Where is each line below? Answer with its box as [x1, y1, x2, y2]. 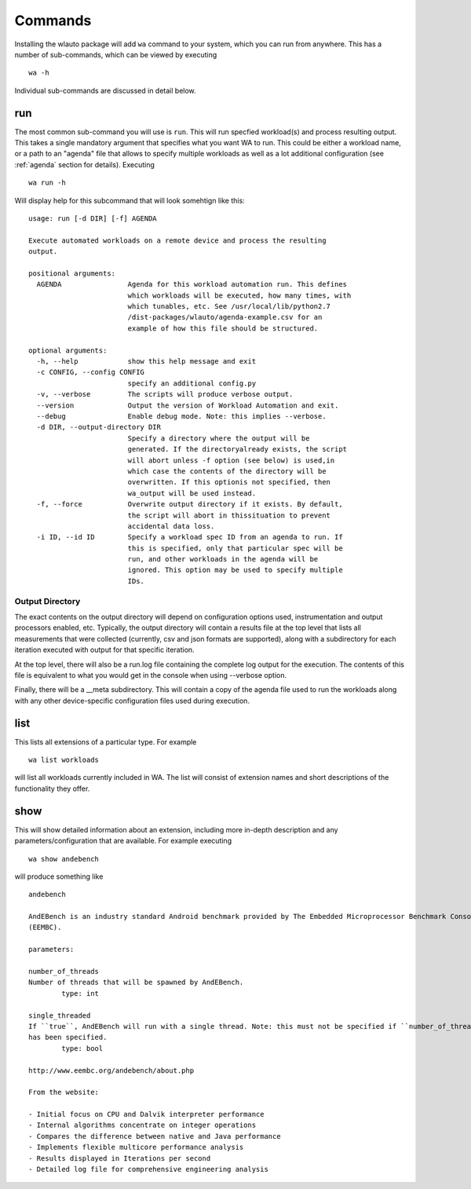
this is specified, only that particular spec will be [127, 543, 343, 553]
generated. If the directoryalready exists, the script [127, 445, 348, 454]
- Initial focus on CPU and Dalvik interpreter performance [28, 1110, 265, 1119]
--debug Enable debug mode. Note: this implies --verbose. [36, 412, 327, 420]
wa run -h [28, 178, 66, 188]
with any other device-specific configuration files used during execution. [14, 696, 250, 705]
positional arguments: [28, 269, 116, 278]
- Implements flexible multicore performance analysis [28, 1143, 244, 1152]
